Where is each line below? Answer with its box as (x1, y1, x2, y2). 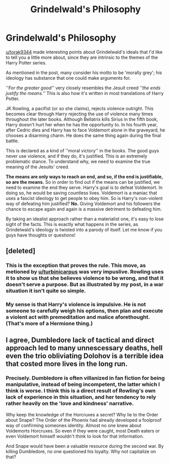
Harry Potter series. (6, 59, 47, 65)
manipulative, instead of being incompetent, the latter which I (6, 381, 160, 388)
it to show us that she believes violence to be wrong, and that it (6, 275, 164, 282)
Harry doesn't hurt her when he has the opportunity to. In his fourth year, (6, 121, 158, 127)
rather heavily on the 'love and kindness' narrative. (6, 400, 134, 407)
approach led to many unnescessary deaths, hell (6, 344, 163, 352)
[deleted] (6, 247, 36, 255)
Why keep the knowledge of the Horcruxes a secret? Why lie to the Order (6, 411, 159, 417)
